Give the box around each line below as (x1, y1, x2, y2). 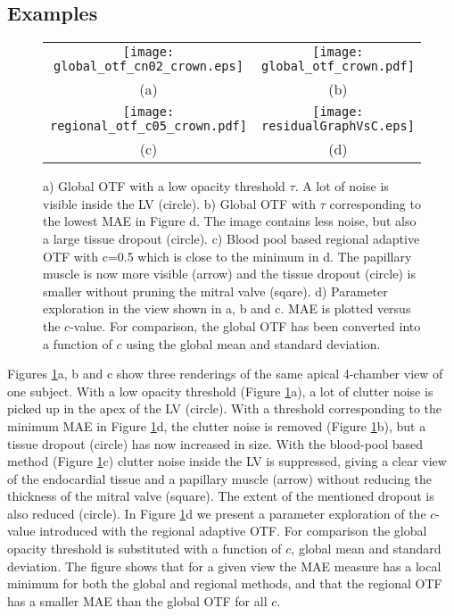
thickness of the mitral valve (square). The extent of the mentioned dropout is (7, 487, 434, 505)
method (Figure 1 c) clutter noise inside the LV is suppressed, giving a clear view (7, 452, 447, 470)
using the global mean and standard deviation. (126, 334, 381, 353)
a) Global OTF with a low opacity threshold (43, 177, 285, 196)
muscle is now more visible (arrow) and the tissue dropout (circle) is (43, 264, 416, 283)
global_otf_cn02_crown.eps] (54, 59, 244, 74)
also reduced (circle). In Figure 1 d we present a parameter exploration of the (7, 504, 426, 522)
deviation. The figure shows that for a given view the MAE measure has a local (7, 556, 442, 575)
